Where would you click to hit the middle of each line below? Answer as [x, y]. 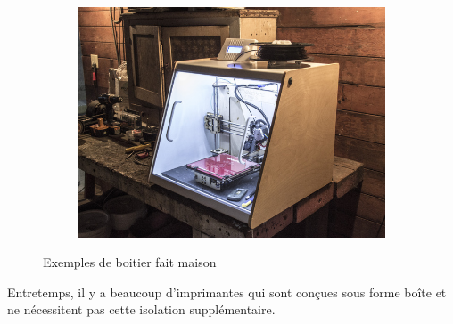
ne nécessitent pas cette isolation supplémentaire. [141, 309]
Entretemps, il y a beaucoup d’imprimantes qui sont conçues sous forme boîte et [227, 292]
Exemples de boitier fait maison [130, 262]
